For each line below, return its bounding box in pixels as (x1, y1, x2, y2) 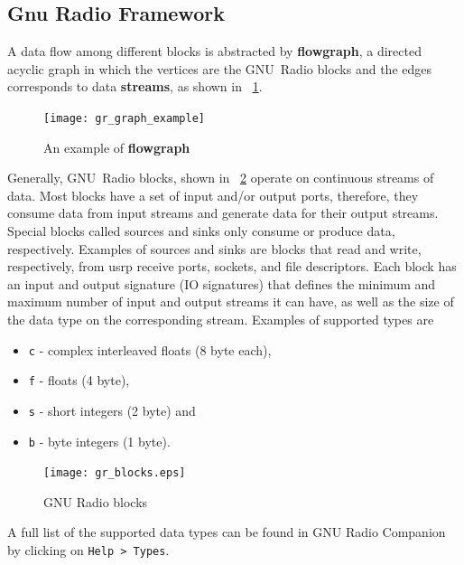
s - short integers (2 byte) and (28, 400, 196, 419)
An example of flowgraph (43, 137, 190, 156)
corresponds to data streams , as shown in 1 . (7, 77, 263, 96)
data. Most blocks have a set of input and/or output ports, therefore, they (7, 185, 419, 204)
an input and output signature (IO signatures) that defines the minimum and (7, 274, 436, 293)
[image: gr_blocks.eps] (43, 466, 186, 480)
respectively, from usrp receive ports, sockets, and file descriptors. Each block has (7, 257, 457, 276)
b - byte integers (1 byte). (28, 431, 171, 450)
